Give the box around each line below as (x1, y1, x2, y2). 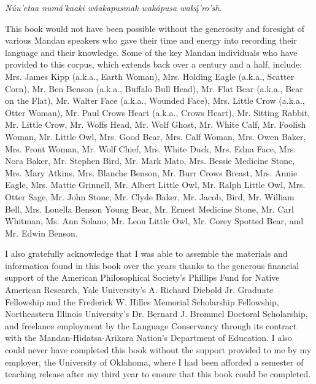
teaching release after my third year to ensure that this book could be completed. (5, 367, 311, 380)
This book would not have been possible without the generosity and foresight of (5, 22, 305, 34)
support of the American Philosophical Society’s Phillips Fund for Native (5, 271, 280, 284)
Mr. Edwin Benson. (5, 226, 78, 239)
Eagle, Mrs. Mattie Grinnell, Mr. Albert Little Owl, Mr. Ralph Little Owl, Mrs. (5, 178, 306, 191)
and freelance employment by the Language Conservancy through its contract (5, 319, 297, 332)
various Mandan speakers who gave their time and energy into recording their (5, 34, 297, 47)
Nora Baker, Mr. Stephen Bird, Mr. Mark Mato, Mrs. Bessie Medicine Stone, (5, 154, 295, 167)
